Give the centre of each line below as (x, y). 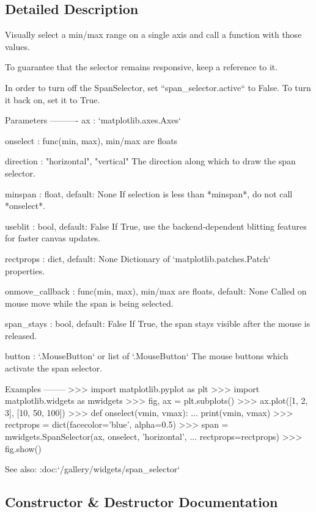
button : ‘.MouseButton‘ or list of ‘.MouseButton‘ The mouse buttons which (147, 356)
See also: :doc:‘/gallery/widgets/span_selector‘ (93, 469)
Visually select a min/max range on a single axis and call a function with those (153, 35)
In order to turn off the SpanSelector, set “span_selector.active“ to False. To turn (158, 87)
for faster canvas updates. (53, 238)
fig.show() (23, 448)
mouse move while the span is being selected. (89, 303)
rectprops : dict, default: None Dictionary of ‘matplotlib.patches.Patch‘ (138, 258)
